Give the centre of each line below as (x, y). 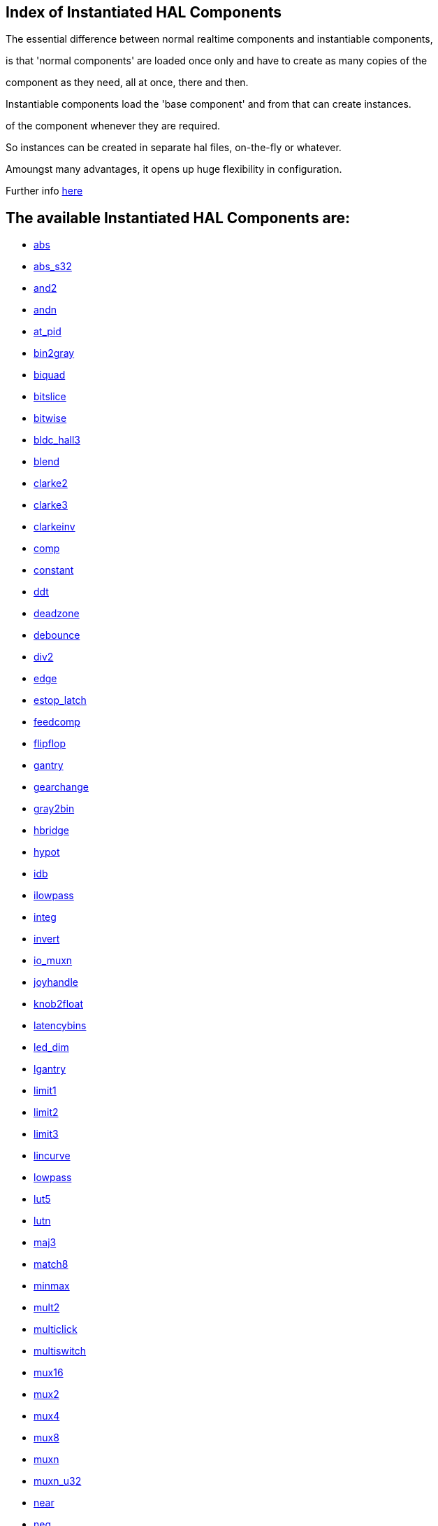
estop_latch (60, 700)
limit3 (46, 1134)
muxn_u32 (58, 1481)
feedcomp (57, 722)
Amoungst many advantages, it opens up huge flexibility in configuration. (174, 169)
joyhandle (56, 982)
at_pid (48, 332)
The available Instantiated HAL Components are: (178, 218)
